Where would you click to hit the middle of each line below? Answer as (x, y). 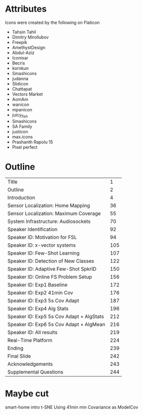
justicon (20, 131)
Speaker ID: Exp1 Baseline (38, 285)
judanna (20, 79)
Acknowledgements (30, 364)
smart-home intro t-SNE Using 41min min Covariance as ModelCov (71, 407)
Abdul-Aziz (23, 53)
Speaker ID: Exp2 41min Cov (40, 293)
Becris (18, 63)
